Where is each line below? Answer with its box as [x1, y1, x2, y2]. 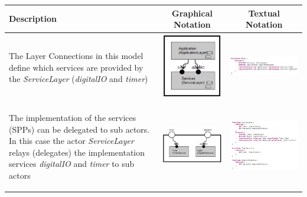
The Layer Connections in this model [9, 49, 143, 61]
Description [9, 12, 57, 25]
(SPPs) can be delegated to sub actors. [9, 123, 150, 135]
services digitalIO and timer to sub [9, 157, 135, 170]
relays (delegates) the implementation [9, 146, 145, 158]
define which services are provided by [9, 61, 143, 73]
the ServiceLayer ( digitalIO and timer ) [9, 73, 148, 85]
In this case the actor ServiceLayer [9, 134, 134, 147]
